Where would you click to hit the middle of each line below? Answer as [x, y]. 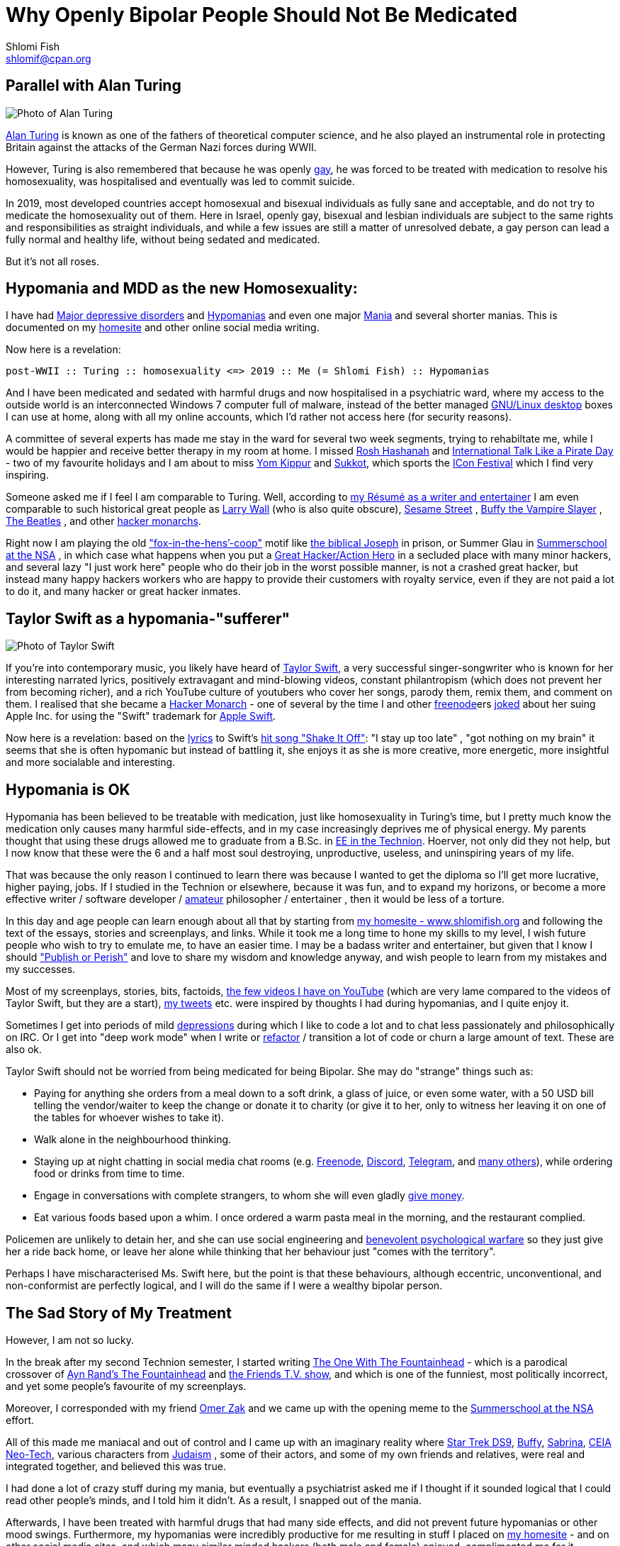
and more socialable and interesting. [91, 762]
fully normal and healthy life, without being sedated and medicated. [163, 239]
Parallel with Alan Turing [94, 86]
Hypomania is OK [68, 789]
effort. [20, 1420]
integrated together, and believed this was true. [116, 1466]
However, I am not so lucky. [70, 1340]
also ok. [24, 1050]
